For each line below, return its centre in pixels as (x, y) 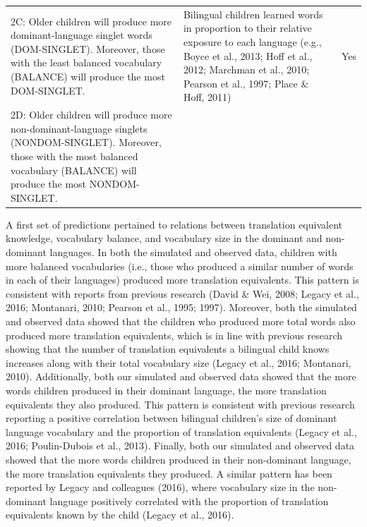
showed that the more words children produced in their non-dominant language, (179, 459)
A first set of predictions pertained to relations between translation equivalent (174, 224)
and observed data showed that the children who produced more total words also (181, 321)
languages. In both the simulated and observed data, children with (193, 252)
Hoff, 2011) (207, 97)
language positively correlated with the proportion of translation (189, 501)
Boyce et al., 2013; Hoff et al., (248, 55)
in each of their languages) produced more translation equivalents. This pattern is (182, 280)
